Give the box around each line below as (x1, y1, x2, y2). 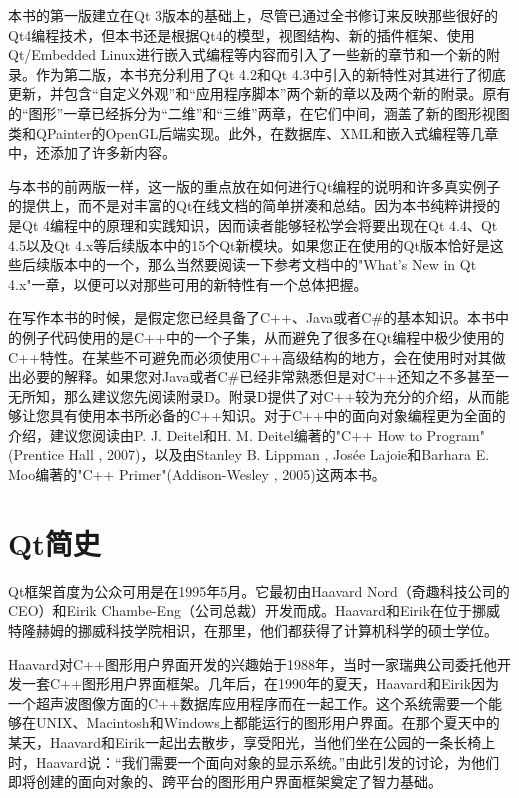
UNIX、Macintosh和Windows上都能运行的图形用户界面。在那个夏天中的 (35, 712, 500, 733)
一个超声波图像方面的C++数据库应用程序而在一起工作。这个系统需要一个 (8, 692, 488, 713)
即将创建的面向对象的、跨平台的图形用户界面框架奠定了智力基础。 (8, 771, 442, 792)
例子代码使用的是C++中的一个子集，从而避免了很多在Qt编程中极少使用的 (21, 326, 505, 347)
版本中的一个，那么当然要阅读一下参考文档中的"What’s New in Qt (49, 254, 477, 275)
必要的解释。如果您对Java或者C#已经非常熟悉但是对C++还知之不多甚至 (21, 366, 496, 387)
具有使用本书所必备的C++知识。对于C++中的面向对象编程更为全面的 (49, 405, 506, 426)
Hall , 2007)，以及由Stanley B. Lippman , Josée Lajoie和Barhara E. (68, 444, 490, 465)
